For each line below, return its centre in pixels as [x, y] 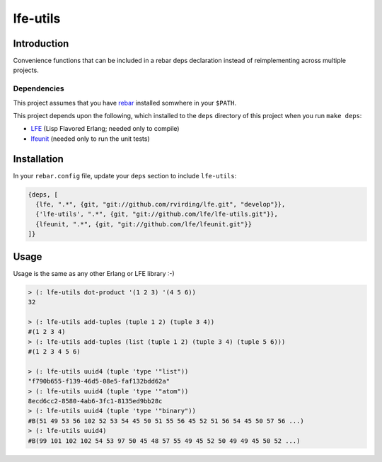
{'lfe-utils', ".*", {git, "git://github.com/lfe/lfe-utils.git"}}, [157, 214]
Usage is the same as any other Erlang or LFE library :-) [94, 273]
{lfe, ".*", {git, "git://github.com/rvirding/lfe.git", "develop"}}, [161, 204]
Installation [38, 159]
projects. [26, 70]
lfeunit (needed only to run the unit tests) [90, 139]
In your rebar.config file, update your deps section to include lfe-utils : [125, 175]
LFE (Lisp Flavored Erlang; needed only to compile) [105, 129]
